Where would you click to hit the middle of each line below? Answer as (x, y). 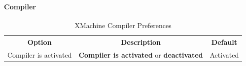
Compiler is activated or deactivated (141, 55)
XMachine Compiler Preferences (123, 25)
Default (224, 42)
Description (141, 42)
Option (39, 42)
